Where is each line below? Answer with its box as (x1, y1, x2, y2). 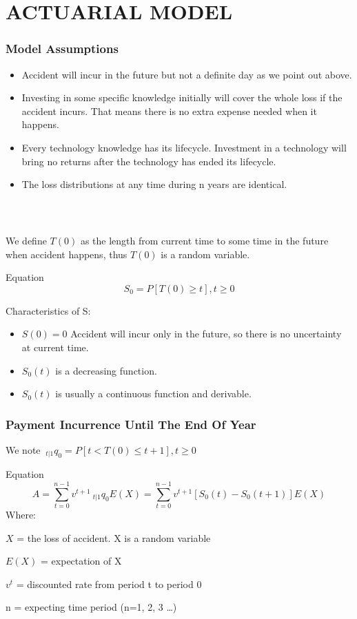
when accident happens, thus (6, 246, 127, 261)
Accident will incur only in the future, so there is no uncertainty (70, 326, 342, 341)
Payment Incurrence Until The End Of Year (6, 415, 256, 432)
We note (6, 442, 41, 457)
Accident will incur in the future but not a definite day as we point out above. (21, 67, 352, 81)
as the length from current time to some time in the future (80, 233, 329, 247)
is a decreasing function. (55, 363, 157, 377)
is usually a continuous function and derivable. (55, 386, 252, 401)
